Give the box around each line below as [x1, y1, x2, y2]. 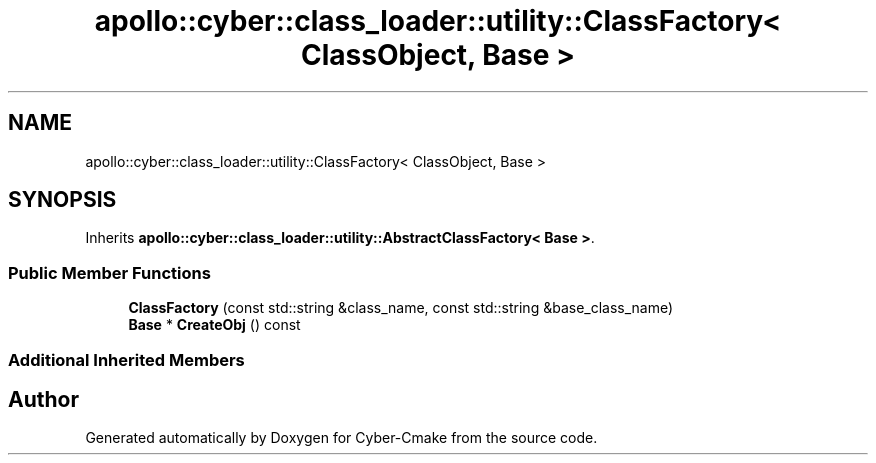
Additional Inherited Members [8, 349, 245, 370]
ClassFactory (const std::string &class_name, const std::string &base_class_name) [128, 299, 674, 317]
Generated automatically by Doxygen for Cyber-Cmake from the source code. [85, 429, 598, 447]
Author [8, 386, 79, 412]
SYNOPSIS [8, 187, 117, 213]
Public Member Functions [8, 262, 211, 283]
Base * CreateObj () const [128, 316, 301, 334]
